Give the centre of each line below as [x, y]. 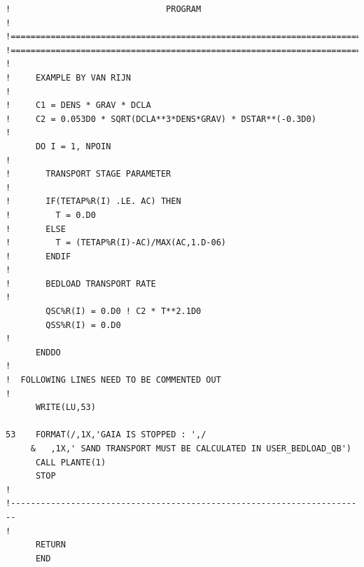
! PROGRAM [104, 9]
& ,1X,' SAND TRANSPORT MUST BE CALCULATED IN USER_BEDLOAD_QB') [191, 449]
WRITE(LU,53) [65, 408]
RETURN [50, 545]
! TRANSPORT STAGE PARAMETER [89, 174]
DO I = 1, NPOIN [73, 146]
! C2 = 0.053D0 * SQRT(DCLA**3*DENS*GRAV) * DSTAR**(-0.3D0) [161, 119]
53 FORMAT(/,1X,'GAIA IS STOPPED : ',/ [106, 435]
